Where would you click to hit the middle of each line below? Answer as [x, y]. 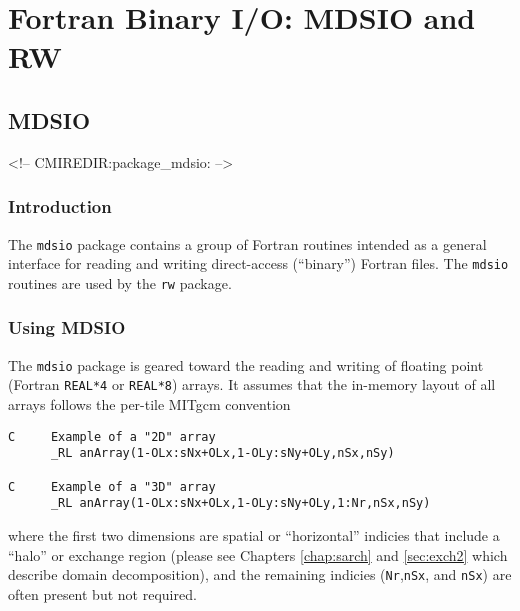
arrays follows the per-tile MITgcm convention [149, 404]
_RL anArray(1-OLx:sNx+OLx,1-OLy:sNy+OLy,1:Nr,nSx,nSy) [240, 503]
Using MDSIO [67, 327]
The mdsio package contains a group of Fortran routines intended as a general [247, 243]
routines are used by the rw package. [120, 282]
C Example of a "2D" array [112, 436]
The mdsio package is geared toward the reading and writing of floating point [246, 364]
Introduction [60, 206]
